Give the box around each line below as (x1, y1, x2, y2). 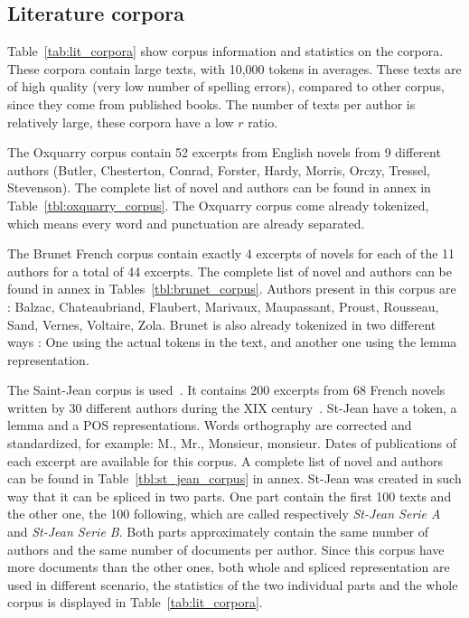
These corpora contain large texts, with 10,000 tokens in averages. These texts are (7, 59, 462, 78)
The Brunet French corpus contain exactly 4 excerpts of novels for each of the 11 (7, 244, 455, 263)
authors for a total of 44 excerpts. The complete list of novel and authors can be (7, 261, 453, 280)
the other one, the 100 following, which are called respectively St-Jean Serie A (7, 504, 441, 523)
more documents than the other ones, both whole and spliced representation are (7, 557, 450, 576)
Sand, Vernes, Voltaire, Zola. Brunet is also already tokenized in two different (7, 314, 436, 333)
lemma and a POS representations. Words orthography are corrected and (7, 416, 412, 435)
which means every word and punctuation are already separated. (7, 213, 365, 232)
